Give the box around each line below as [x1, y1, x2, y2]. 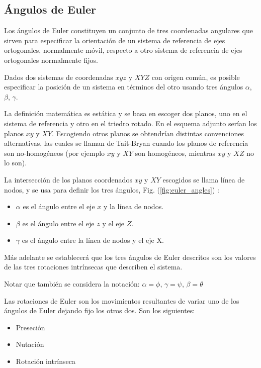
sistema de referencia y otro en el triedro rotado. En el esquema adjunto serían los [4, 118, 257, 128]
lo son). [4, 157, 27, 168]
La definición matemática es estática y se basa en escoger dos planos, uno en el [4, 108, 247, 119]
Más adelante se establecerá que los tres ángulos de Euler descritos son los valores [4, 251, 256, 262]
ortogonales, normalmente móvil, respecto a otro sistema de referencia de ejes [4, 45, 242, 55]
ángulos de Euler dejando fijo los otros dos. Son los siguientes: [4, 305, 195, 316]
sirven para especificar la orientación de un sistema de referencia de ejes [4, 35, 225, 45]
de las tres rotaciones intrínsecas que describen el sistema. [4, 261, 183, 272]
